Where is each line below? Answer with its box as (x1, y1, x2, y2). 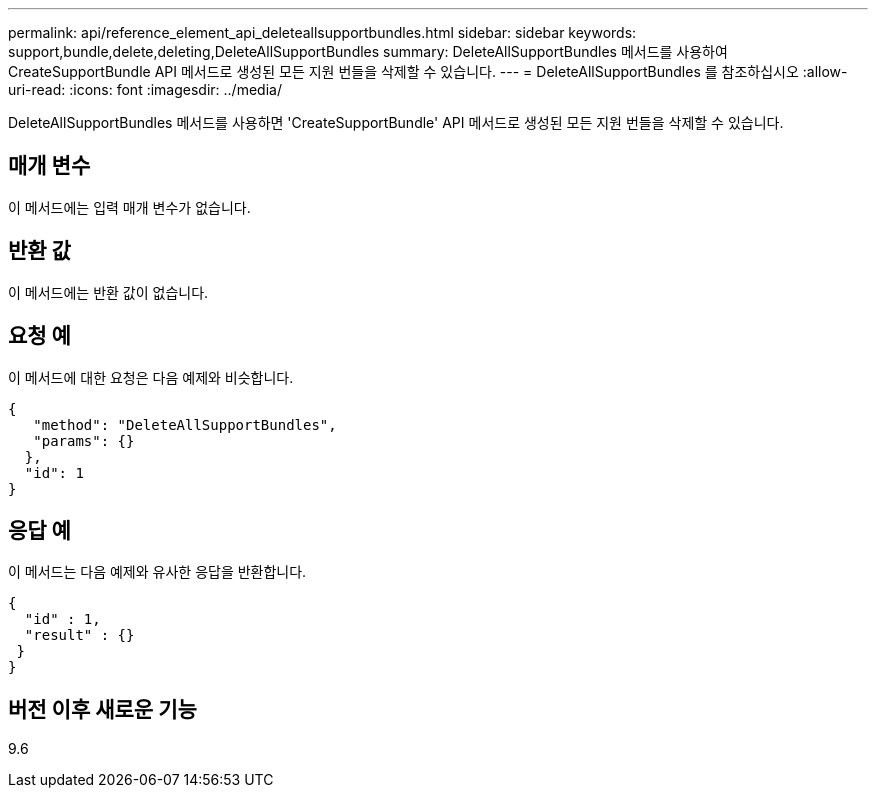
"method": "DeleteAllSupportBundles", (33, 416, 337, 433)
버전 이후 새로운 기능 (8, 696, 197, 722)
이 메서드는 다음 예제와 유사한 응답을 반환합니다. (8, 563, 307, 581)
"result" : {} (24, 627, 135, 644)
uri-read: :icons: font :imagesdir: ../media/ (8, 81, 282, 98)
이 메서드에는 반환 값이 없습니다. (8, 283, 209, 301)
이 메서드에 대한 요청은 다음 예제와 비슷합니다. (8, 368, 294, 386)
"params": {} (33, 432, 135, 449)
